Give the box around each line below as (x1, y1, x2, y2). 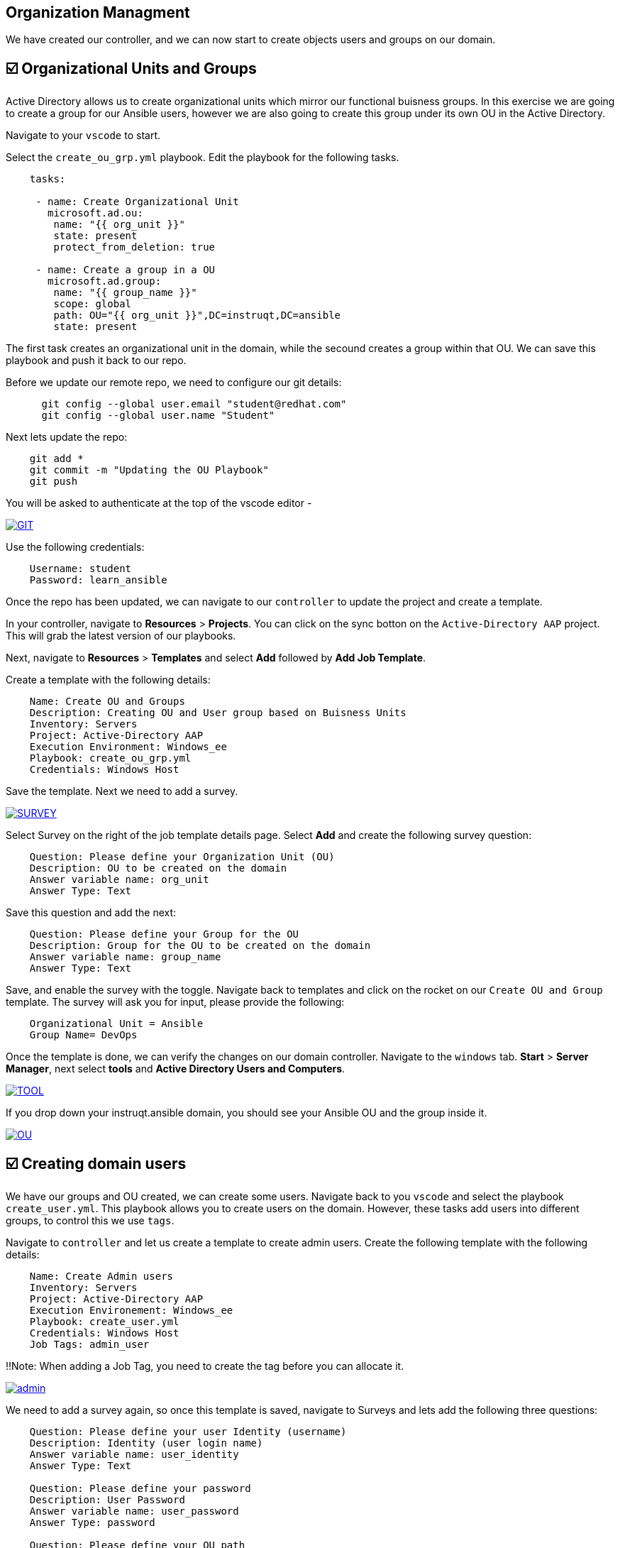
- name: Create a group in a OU (35, 264, 216, 276)
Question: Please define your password (29, 1483, 251, 1495)
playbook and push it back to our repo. (6, 354, 187, 367)
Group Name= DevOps (29, 1029, 138, 1041)
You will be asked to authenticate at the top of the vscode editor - (6, 497, 312, 510)
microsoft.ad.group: (48, 275, 162, 287)
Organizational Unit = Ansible (29, 1018, 204, 1030)
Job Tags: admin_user (29, 1339, 150, 1351)
